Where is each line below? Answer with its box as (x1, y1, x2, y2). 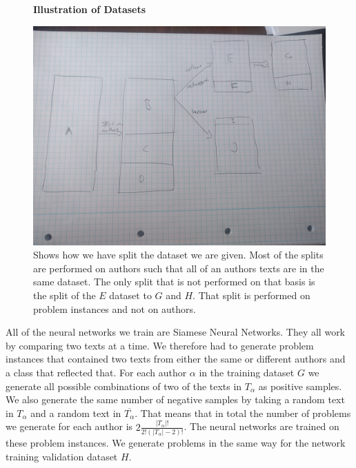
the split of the (33, 287, 96, 302)
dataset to (109, 287, 152, 302)
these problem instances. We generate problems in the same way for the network (6, 435, 346, 449)
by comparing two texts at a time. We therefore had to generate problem (6, 338, 314, 352)
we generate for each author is (6, 419, 133, 434)
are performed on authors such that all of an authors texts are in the (33, 261, 324, 275)
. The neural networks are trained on (184, 419, 339, 434)
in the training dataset (199, 365, 295, 379)
